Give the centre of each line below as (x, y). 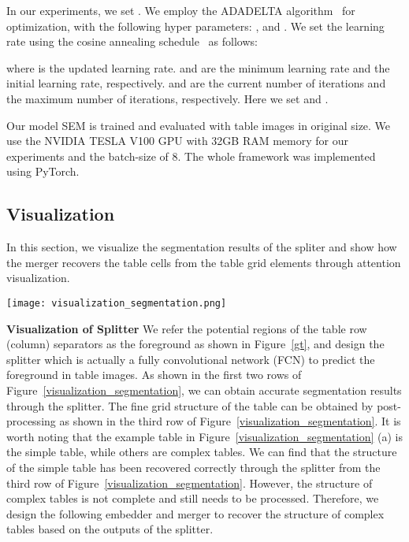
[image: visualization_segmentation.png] (117, 303)
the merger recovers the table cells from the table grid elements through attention (204, 262)
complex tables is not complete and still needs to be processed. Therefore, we (193, 498)
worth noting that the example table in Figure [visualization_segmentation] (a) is (204, 436)
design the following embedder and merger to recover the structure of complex (195, 513)
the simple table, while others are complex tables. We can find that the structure (202, 452)
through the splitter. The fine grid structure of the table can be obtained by (190, 405)
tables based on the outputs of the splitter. (110, 529)
